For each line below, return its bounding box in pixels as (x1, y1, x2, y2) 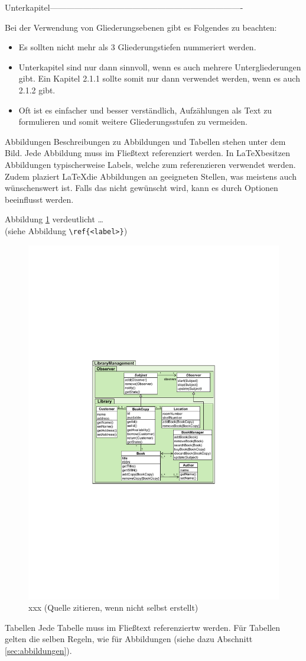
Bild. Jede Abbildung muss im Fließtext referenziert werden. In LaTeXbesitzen (5, 147, 290, 159)
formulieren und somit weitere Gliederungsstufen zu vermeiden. (18, 115, 248, 128)
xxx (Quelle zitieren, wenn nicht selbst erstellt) (28, 601, 198, 614)
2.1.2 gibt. (18, 83, 56, 96)
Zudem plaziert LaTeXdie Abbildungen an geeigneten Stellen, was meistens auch (5, 170, 297, 182)
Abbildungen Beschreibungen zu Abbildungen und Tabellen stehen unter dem (5, 135, 286, 147)
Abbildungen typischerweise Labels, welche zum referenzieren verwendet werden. (5, 158, 296, 170)
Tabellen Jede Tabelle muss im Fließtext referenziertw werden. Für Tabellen (5, 621, 281, 633)
